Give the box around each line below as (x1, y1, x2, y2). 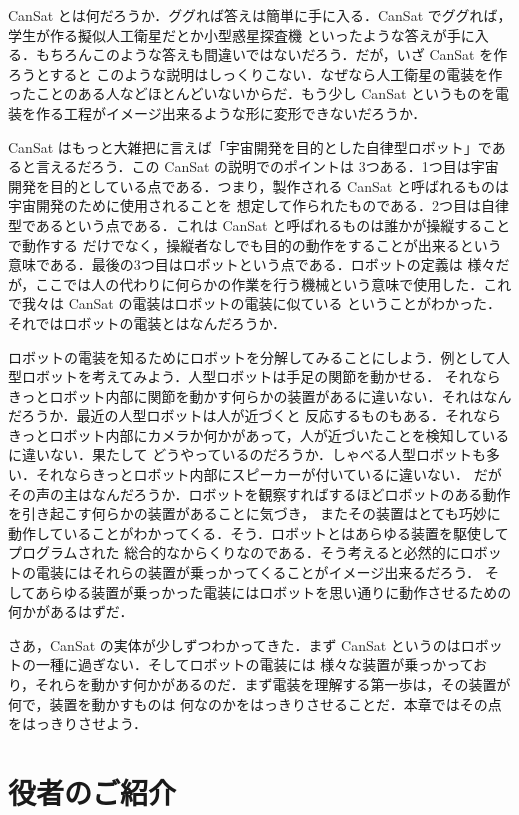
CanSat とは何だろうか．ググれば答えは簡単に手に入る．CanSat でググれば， (8, 5, 512, 25)
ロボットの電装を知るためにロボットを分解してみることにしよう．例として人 (8, 346, 511, 367)
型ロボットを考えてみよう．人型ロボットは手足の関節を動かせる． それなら (8, 366, 501, 387)
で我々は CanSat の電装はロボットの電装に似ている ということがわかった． (8, 293, 502, 314)
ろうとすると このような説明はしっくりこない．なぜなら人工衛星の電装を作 (8, 63, 503, 84)
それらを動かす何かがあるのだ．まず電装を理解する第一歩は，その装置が (35, 674, 511, 694)
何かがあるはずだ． (8, 601, 134, 622)
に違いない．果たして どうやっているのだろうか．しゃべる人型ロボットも (8, 444, 486, 465)
